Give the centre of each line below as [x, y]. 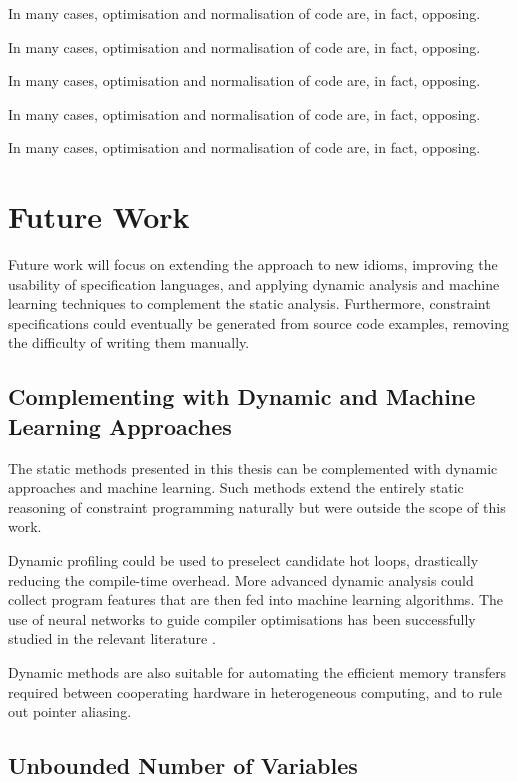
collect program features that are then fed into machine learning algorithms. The [256, 599]
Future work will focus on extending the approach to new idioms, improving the [253, 264]
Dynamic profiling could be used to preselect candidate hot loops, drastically [243, 560]
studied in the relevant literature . [112, 638]
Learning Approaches [120, 425]
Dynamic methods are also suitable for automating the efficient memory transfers [257, 672]
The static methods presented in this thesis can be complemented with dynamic [253, 467]
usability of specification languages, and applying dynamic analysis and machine [254, 283]
